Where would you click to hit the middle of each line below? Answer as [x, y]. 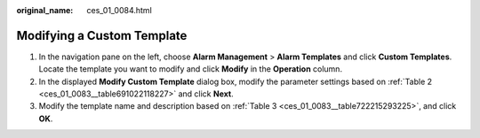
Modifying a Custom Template [102, 35]
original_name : [45, 10]
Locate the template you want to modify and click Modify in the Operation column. [190, 69]
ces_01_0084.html [120, 10]
